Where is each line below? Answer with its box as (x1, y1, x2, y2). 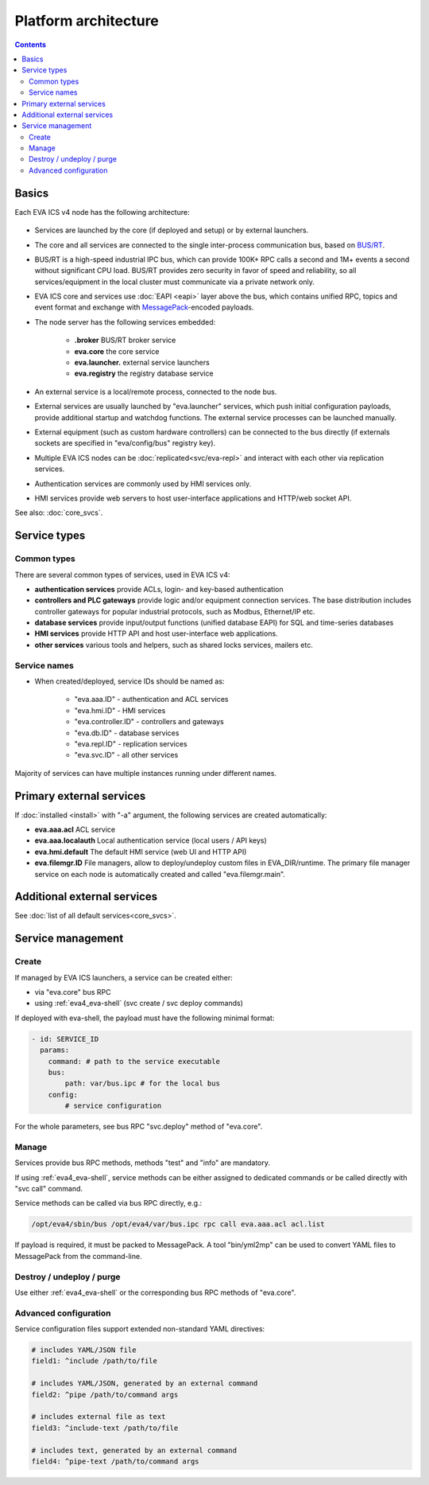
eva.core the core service (74, 346, 160, 356)
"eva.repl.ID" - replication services (74, 739, 187, 748)
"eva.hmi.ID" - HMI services (74, 705, 166, 715)
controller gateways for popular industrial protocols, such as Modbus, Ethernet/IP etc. (34, 606, 315, 616)
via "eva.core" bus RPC (34, 988, 111, 997)
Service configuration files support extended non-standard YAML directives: (14, 1324, 265, 1334)
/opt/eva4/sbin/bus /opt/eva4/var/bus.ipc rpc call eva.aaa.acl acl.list (31, 1220, 325, 1229)
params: (40, 1046, 70, 1054)
